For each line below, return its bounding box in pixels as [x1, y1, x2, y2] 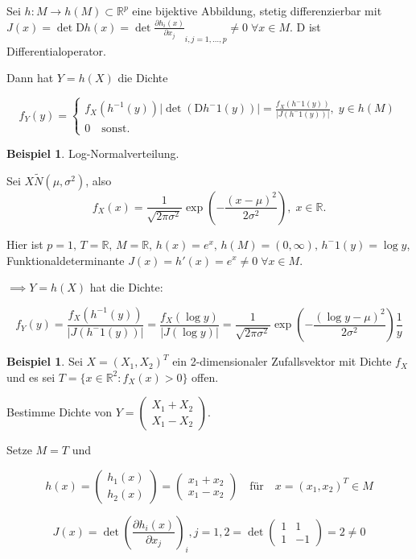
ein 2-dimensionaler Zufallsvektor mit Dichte [172, 353, 392, 370]
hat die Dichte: [89, 279, 163, 296]
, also [85, 172, 112, 188]
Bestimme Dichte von [6, 404, 113, 420]
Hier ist [6, 235, 43, 252]
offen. [192, 368, 219, 385]
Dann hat [6, 69, 54, 86]
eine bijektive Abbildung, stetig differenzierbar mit [132, 2, 382, 19]
